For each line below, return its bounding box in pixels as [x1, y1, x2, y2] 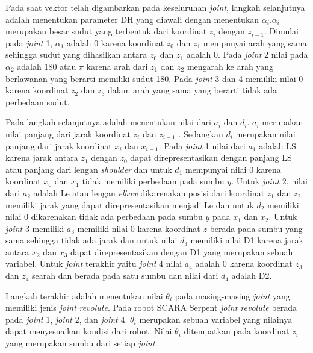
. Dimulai [264, 25, 299, 37]
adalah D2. [231, 269, 272, 282]
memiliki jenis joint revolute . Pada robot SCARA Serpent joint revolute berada [5, 301, 297, 314]
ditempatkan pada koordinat [184, 325, 290, 337]
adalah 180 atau [17, 60, 76, 72]
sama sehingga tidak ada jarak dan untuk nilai [5, 234, 178, 246]
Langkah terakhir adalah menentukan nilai [5, 289, 163, 302]
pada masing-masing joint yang [175, 289, 290, 302]
